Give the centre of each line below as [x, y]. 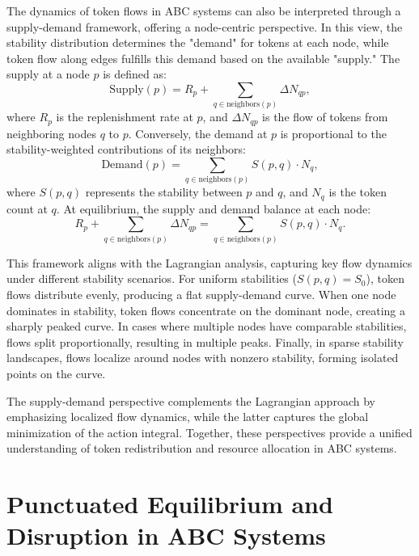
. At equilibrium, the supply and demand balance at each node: [214, 208]
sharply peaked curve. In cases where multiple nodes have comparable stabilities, [207, 326]
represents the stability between [164, 192]
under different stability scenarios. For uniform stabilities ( [152, 278]
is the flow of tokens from [325, 117]
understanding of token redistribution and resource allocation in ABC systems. [202, 448]
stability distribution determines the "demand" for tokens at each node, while [198, 42]
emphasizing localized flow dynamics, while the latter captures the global [188, 417]
